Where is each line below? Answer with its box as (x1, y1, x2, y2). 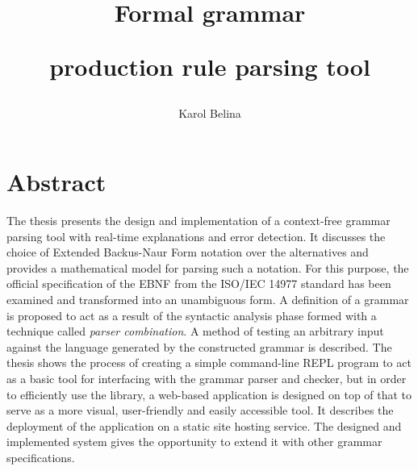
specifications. (6, 449, 75, 465)
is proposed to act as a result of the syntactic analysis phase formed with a (6, 306, 377, 323)
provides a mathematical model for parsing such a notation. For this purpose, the (6, 259, 409, 276)
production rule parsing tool (49, 50, 370, 83)
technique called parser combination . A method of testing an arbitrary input (6, 323, 384, 340)
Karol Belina (178, 104, 241, 121)
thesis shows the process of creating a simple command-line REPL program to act (6, 354, 412, 371)
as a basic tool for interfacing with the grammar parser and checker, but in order (6, 370, 407, 387)
